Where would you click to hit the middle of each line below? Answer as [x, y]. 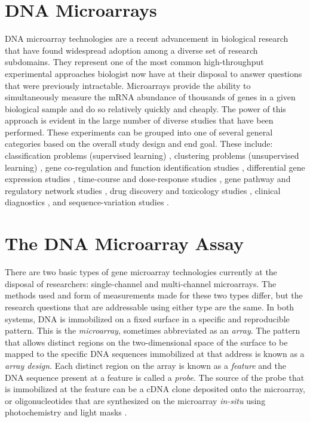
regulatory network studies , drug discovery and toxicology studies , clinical [143, 190]
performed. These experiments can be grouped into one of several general [139, 132]
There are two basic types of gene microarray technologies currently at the [141, 272]
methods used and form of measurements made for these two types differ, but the [154, 295]
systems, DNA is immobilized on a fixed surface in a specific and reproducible [147, 318]
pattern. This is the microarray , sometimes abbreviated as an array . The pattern [153, 330]
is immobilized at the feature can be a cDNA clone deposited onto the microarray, [155, 389]
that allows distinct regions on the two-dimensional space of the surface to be [146, 342]
